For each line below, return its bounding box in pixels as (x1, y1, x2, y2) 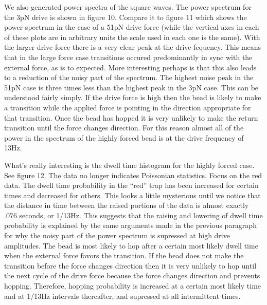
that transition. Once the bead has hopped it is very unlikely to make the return (4, 112, 258, 123)
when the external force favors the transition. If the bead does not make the (4, 250, 244, 261)
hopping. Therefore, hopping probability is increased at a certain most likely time (4, 280, 261, 291)
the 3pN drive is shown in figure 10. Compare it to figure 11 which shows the (4, 11, 247, 22)
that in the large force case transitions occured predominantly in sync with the (4, 51, 253, 62)
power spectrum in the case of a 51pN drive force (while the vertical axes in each (4, 22, 259, 32)
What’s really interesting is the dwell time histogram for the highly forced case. (4, 159, 255, 170)
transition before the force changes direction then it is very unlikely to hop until (4, 260, 257, 271)
